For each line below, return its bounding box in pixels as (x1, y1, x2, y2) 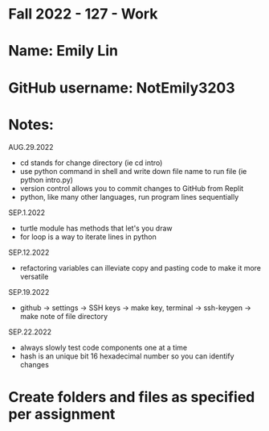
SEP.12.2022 (8, 247, 50, 257)
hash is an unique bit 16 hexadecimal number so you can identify (19, 351, 234, 361)
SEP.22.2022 (8, 327, 52, 337)
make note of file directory (19, 311, 108, 321)
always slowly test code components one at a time (19, 342, 188, 352)
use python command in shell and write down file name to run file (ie (19, 166, 247, 176)
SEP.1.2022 (8, 207, 46, 218)
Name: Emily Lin (8, 42, 119, 60)
